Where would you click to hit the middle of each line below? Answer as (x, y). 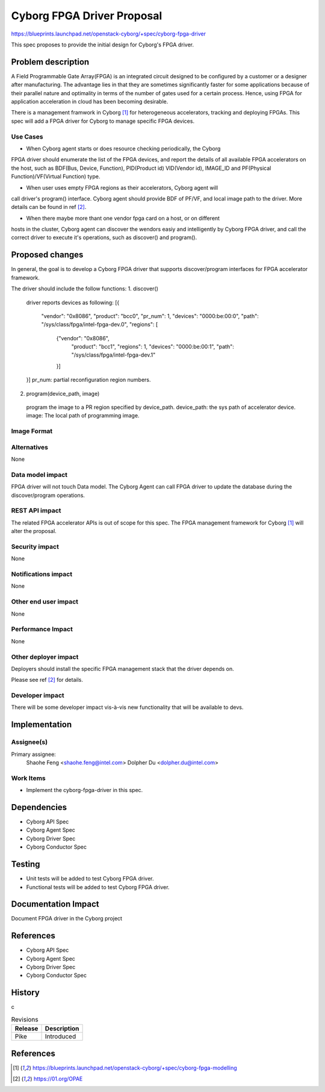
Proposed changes (47, 255)
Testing (26, 864)
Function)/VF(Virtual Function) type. (56, 176)
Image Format (32, 431)
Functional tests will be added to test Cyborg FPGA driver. (98, 887)
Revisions (25, 1019)
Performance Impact (42, 629)
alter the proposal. (34, 531)
